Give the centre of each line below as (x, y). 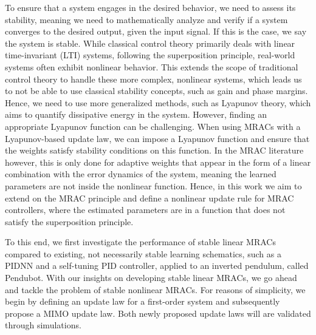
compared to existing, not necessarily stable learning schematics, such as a (143, 253)
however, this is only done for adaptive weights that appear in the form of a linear (158, 162)
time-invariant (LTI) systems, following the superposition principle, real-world (150, 55)
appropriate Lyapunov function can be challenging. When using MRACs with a (153, 126)
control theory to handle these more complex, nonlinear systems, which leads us (153, 79)
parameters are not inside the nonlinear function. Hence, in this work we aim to (153, 185)
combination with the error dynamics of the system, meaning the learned (141, 174)
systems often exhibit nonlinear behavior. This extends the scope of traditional (152, 66)
